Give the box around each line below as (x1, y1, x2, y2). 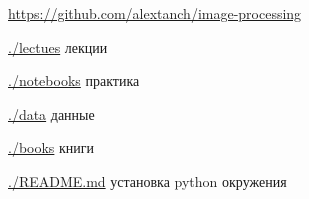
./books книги (8, 137, 95, 158)
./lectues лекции (8, 36, 108, 57)
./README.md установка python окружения (8, 170, 287, 191)
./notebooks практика (8, 70, 140, 91)
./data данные (8, 103, 95, 124)
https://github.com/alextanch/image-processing (8, 3, 302, 23)
